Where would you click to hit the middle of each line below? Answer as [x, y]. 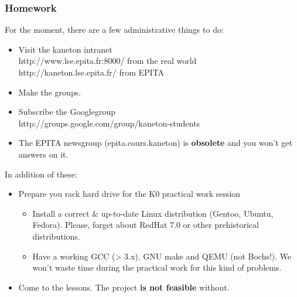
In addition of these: [41, 174]
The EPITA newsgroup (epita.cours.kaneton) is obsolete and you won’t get [155, 143]
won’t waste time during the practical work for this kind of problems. [157, 267]
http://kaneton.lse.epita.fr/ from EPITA [91, 72]
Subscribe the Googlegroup [67, 112]
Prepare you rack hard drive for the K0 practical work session [129, 194]
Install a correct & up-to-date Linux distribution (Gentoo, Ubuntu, [153, 213]
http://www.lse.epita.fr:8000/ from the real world [107, 61]
